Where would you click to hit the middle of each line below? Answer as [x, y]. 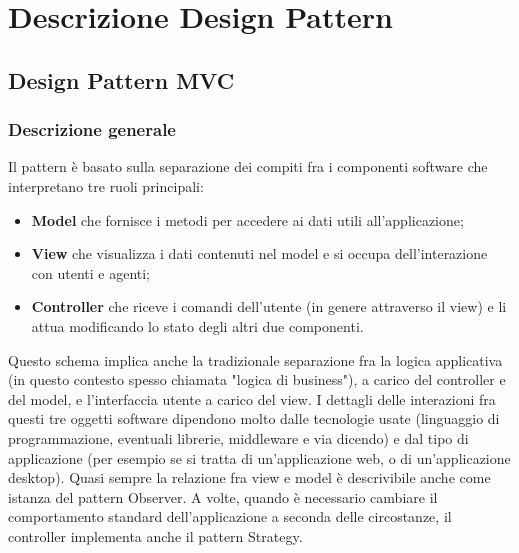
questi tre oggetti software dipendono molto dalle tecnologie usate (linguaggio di [254, 418]
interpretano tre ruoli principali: [106, 185]
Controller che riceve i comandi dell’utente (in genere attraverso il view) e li [269, 306]
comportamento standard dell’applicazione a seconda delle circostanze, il [230, 516]
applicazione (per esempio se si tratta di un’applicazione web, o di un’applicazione [259, 457]
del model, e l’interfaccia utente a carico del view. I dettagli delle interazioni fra [252, 398]
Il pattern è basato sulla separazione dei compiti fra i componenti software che [248, 166]
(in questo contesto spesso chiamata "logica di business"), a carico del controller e [257, 379]
